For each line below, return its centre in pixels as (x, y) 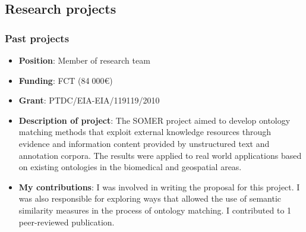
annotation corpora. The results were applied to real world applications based (160, 155)
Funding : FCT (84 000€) (66, 80)
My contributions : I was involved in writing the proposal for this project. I (159, 186)
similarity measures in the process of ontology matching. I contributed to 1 (155, 210)
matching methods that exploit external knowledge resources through (145, 132)
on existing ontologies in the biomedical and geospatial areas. (130, 167)
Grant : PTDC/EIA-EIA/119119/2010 (89, 100)
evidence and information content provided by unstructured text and (144, 143)
